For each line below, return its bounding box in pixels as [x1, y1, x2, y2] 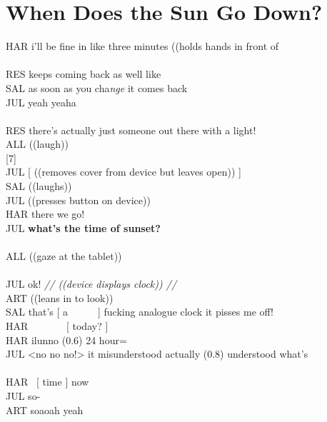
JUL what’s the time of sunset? [6, 220, 161, 235]
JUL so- [6, 388, 41, 403]
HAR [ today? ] [6, 318, 109, 333]
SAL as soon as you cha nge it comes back [6, 80, 188, 95]
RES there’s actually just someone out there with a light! [6, 122, 256, 137]
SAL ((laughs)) [6, 179, 72, 194]
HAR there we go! [6, 206, 85, 221]
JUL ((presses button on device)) [6, 192, 151, 207]
